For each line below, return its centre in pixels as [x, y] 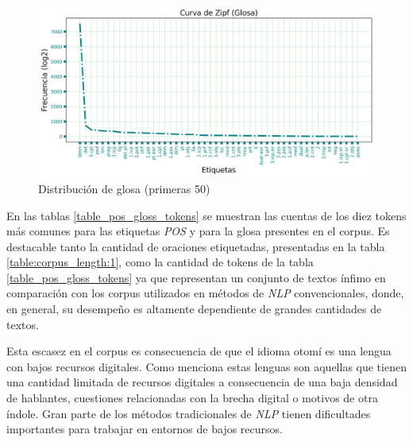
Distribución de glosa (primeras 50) [124, 188]
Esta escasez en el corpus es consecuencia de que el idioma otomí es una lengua [199, 351]
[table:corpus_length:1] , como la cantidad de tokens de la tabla [160, 262]
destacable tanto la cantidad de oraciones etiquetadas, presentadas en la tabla [196, 246]
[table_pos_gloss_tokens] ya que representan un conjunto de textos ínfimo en [196, 277]
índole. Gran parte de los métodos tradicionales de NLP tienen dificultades [189, 413]
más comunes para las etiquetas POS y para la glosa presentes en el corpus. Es [198, 231]
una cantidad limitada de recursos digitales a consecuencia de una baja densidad [202, 382]
